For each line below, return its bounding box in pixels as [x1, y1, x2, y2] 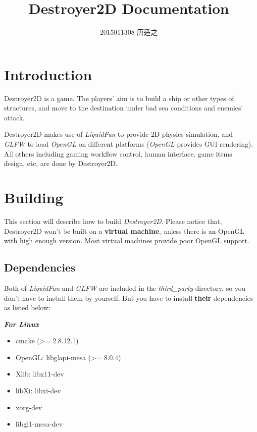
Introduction [4, 64, 92, 84]
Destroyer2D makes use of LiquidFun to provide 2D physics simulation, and [4, 129, 233, 139]
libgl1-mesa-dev [15, 419, 63, 429]
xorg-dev [15, 402, 42, 412]
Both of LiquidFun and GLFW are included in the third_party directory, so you [4, 282, 246, 293]
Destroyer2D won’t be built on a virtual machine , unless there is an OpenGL [4, 225, 245, 236]
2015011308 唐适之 [100, 27, 158, 37]
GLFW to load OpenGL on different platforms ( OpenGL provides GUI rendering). [4, 139, 253, 149]
